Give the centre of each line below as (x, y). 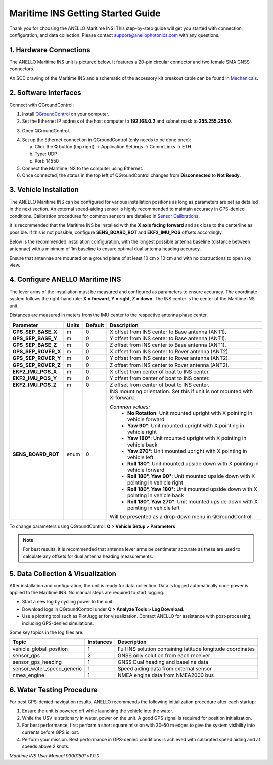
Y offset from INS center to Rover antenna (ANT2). (170, 358)
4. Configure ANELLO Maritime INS (65, 279)
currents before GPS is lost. (51, 732)
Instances (100, 642)
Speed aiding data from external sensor (165, 669)
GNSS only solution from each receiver (164, 656)
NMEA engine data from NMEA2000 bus (166, 675)
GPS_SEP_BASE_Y (35, 338)
